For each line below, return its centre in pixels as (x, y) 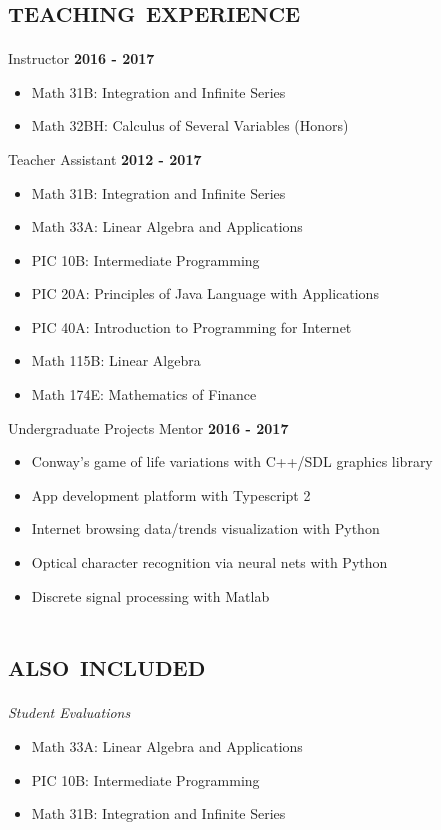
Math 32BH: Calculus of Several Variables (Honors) (190, 125)
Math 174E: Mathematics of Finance (144, 394)
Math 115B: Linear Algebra (116, 360)
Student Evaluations (69, 712)
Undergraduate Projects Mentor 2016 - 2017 (148, 427)
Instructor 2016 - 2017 (81, 58)
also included (107, 664)
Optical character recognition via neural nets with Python (209, 562)
